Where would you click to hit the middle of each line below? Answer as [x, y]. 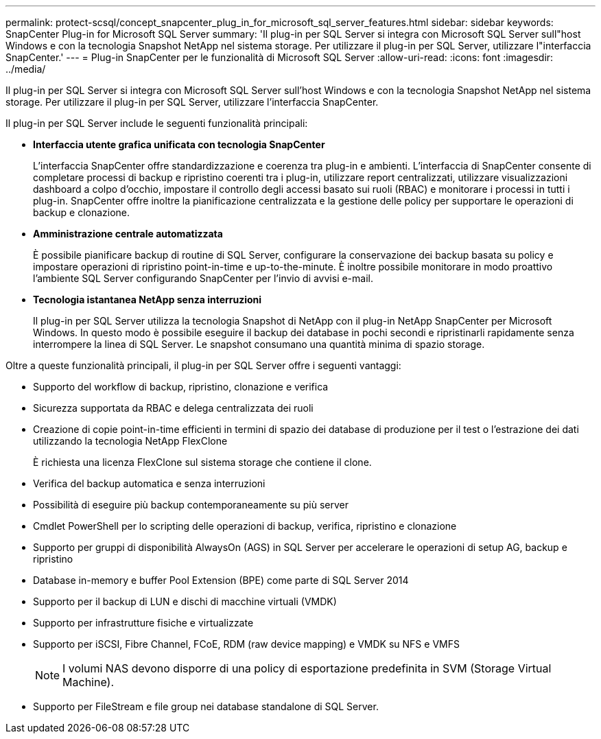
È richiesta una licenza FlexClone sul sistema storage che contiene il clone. [202, 462]
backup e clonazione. [82, 212]
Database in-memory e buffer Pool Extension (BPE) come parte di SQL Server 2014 [221, 580]
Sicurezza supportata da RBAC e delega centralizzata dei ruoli [173, 408]
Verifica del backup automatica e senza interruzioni [149, 483]
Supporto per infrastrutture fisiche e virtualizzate [143, 623]
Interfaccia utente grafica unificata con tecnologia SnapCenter [179, 144]
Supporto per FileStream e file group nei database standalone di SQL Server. [206, 706]
